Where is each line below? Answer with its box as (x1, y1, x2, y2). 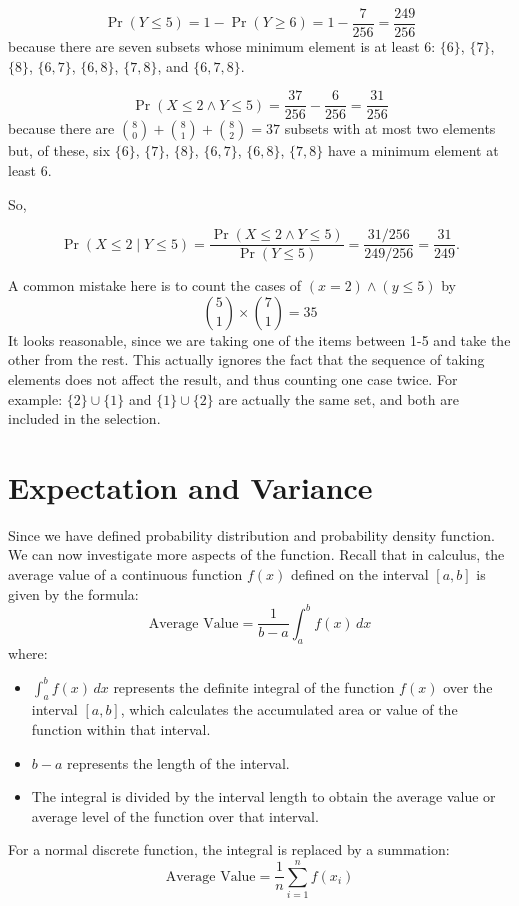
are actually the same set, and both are (218, 388, 459, 409)
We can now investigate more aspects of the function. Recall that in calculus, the (8, 544, 505, 565)
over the (443, 676, 493, 697)
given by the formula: (8, 583, 139, 604)
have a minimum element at (327, 140, 499, 161)
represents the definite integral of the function (113, 676, 395, 697)
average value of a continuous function (8, 564, 243, 585)
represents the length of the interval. (67, 752, 290, 773)
